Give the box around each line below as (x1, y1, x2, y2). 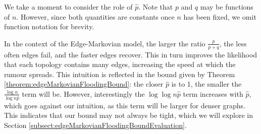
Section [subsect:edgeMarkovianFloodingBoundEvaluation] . (4, 120, 187, 130)
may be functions (200, 2, 253, 12)
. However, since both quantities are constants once (16, 11, 175, 22)
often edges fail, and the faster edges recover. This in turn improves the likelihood (4, 49, 257, 59)
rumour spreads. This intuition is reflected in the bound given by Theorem (4, 69, 235, 79)
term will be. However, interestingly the (22, 88, 145, 99)
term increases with (183, 88, 243, 99)
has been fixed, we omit (183, 11, 256, 22)
